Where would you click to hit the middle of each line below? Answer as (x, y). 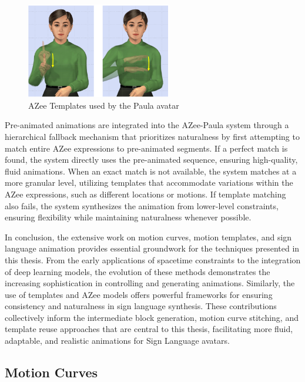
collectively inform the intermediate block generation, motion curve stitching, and (152, 317)
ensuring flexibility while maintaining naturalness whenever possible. (128, 217)
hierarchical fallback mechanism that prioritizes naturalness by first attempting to (152, 136)
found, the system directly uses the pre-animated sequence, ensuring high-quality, (151, 160)
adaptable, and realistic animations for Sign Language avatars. (117, 341)
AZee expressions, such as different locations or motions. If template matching (145, 194)
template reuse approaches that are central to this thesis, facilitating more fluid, (149, 329)
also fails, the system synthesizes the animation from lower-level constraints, (142, 205)
